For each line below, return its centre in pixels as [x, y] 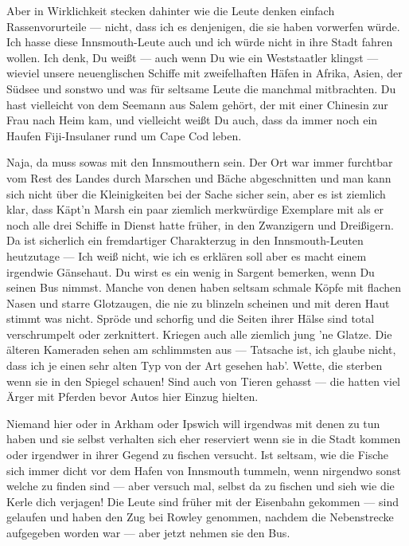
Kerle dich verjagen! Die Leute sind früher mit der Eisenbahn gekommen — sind [203, 501]
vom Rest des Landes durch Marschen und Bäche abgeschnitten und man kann [199, 177]
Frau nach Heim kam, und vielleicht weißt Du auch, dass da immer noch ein [192, 120]
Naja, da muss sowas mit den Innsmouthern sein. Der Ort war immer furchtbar [200, 162]
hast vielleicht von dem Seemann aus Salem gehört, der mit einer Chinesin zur [197, 104]
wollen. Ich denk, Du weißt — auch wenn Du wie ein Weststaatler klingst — [193, 57]
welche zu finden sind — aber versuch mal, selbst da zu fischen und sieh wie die [201, 486]
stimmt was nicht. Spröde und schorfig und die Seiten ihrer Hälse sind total [191, 318]
